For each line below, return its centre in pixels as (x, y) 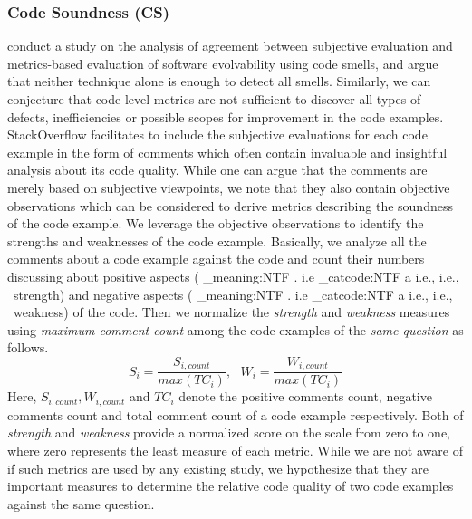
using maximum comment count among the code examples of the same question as (236, 329)
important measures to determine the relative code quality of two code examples (231, 486)
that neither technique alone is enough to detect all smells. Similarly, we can (219, 81)
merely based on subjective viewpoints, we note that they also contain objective (229, 187)
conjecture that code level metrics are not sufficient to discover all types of (214, 99)
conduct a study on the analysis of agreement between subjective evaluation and (230, 46)
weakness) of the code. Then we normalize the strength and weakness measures (231, 312)
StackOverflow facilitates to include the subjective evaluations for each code (217, 135)
